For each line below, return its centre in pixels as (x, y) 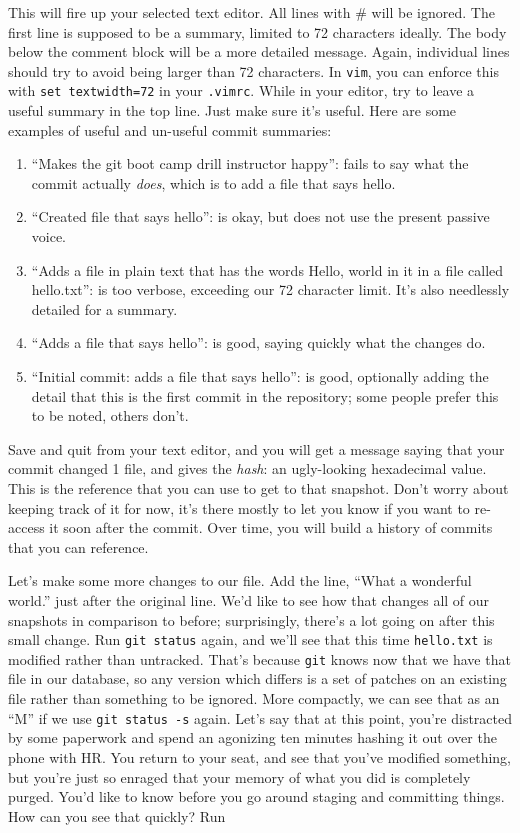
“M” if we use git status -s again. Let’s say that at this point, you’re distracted (260, 717)
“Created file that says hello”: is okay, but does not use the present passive (260, 216)
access (26, 527)
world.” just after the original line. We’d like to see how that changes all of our (249, 599)
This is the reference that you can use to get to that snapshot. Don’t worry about (258, 488)
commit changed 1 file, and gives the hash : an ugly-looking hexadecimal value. (247, 468)
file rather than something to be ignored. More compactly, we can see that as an (254, 698)
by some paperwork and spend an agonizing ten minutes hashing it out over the (252, 737)
